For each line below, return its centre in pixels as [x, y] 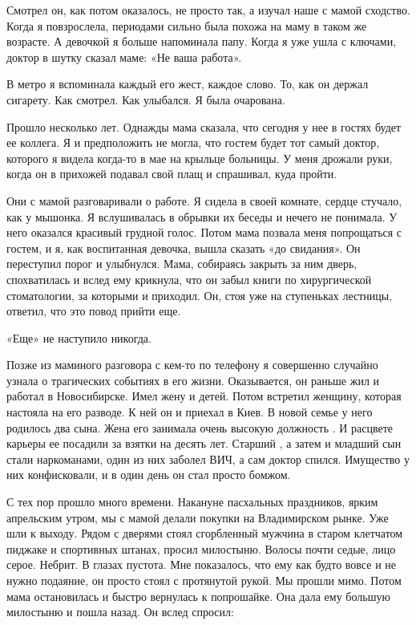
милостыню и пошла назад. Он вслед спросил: [120, 612]
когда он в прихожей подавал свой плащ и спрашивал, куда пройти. [172, 174]
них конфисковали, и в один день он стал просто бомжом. [149, 475]
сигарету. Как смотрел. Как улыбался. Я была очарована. [146, 99]
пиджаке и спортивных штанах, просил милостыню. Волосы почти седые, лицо [201, 548]
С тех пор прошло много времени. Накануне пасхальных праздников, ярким [192, 502]
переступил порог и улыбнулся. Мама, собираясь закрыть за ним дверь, [182, 264]
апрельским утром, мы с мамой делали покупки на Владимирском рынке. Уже [198, 517]
